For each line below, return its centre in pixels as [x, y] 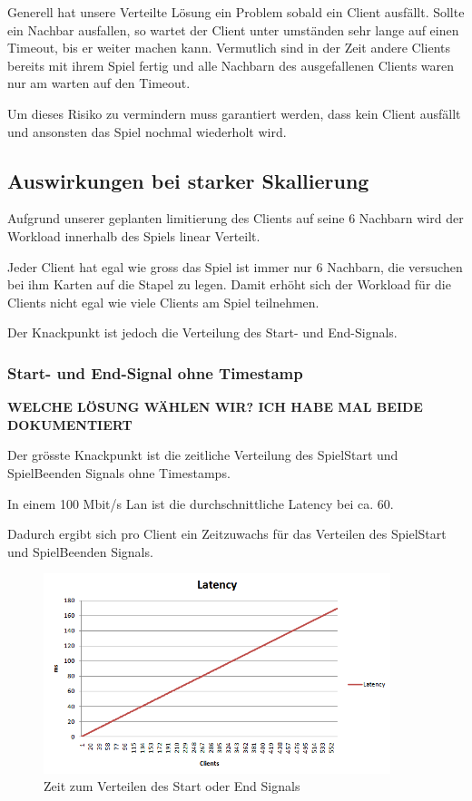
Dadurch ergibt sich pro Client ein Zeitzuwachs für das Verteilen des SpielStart [227, 534]
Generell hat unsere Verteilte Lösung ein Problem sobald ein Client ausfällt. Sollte [236, 12]
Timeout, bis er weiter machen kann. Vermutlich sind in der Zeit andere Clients [229, 48]
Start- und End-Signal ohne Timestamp [155, 372]
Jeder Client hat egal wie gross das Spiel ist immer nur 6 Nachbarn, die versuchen [235, 266]
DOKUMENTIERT [70, 424]
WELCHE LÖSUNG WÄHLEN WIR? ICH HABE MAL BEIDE [215, 407]
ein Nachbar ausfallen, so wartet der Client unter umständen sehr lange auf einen [233, 29]
